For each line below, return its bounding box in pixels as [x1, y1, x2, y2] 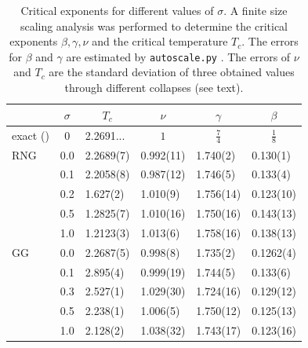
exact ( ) [12, 126, 49, 143]
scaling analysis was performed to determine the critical [20, 17, 288, 34]
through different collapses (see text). [64, 79, 244, 96]
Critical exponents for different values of [20, 2, 214, 18]
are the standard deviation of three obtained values [49, 64, 295, 80]
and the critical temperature [92, 33, 228, 49]
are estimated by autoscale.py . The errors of [66, 48, 291, 64]
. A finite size [223, 2, 288, 18]
